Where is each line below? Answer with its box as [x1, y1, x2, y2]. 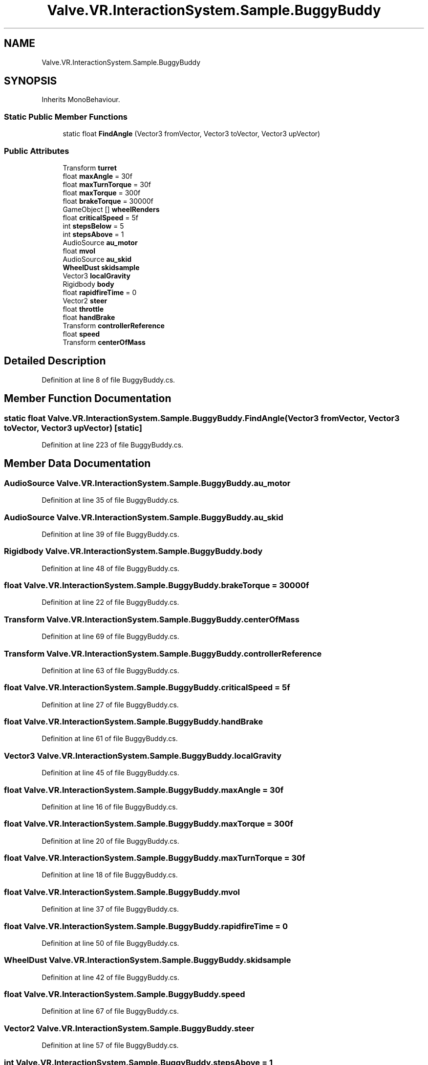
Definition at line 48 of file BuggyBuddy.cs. [42, 564, 180, 573]
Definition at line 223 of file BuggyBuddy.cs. [42, 441, 184, 449]
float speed [63, 329, 100, 338]
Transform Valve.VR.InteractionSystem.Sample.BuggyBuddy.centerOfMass [4, 614, 300, 624]
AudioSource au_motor [63, 238, 138, 247]
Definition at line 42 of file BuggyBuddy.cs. [42, 973, 179, 981]
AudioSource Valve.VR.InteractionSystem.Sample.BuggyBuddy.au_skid [4, 512, 283, 522]
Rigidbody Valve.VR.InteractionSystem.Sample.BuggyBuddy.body [4, 546, 263, 556]
